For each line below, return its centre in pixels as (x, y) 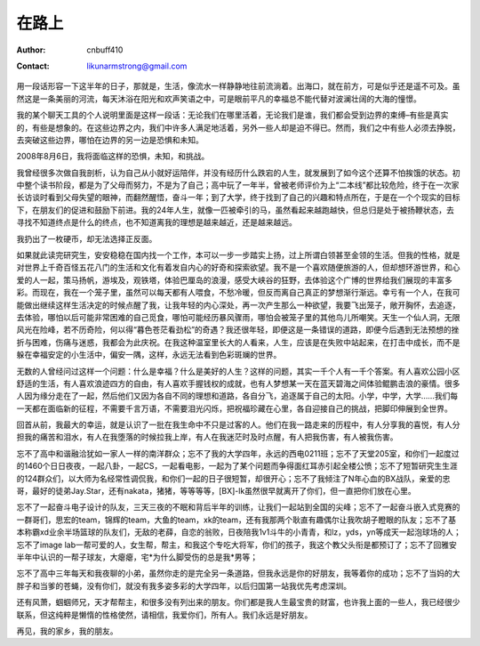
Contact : (33, 66)
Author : (31, 50)
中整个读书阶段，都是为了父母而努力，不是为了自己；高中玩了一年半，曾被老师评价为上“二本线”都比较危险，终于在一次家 (238, 185)
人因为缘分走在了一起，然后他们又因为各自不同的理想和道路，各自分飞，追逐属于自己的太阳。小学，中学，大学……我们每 (237, 396)
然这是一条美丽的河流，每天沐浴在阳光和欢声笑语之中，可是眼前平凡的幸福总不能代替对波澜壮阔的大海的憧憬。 (219, 99)
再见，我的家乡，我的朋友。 (67, 631)
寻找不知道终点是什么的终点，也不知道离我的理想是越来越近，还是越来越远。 (156, 222)
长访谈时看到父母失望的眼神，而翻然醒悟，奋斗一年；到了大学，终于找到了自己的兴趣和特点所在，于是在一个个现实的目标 (238, 198)
